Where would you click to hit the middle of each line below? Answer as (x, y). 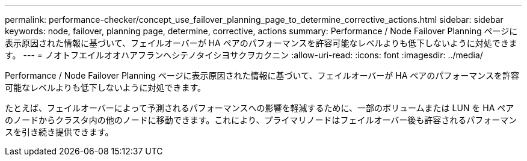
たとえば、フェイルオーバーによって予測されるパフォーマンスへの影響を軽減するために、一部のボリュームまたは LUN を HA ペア (260, 108)
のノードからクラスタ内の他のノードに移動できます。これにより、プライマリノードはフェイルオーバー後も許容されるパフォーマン (261, 120)
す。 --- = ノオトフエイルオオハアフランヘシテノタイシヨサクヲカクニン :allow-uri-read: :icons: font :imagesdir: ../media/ (244, 55)
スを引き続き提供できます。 (59, 132)
